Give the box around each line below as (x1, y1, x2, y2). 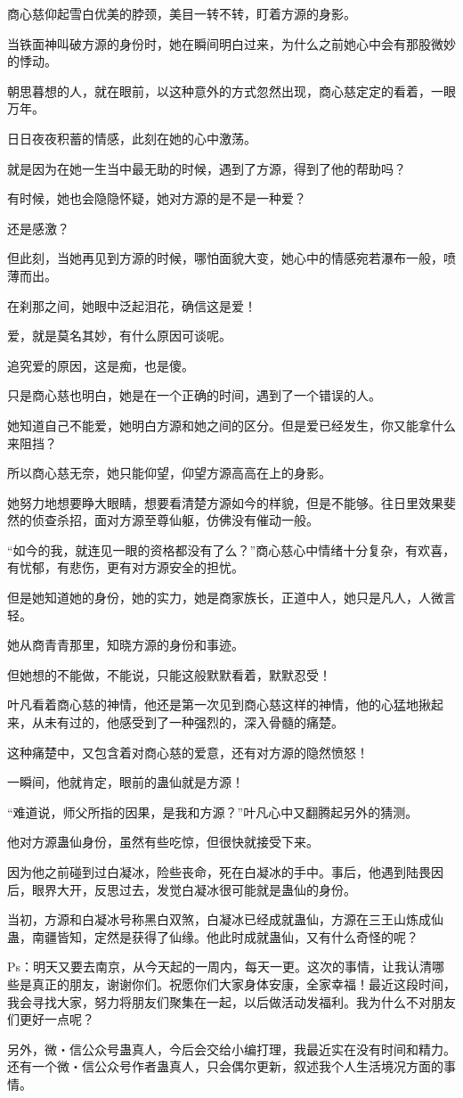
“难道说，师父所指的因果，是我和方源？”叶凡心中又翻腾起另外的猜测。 (7, 802, 418, 821)
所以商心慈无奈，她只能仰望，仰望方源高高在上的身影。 (7, 463, 331, 482)
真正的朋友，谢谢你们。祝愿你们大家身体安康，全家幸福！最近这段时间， (31, 974, 456, 993)
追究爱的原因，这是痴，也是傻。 (7, 356, 194, 374)
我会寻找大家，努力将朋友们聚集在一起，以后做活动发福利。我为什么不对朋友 (7, 992, 456, 1011)
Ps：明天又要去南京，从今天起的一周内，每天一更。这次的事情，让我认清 (7, 957, 433, 976)
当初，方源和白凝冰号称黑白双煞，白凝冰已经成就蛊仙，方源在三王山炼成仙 (7, 910, 443, 929)
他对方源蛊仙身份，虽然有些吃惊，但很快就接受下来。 (7, 832, 319, 851)
